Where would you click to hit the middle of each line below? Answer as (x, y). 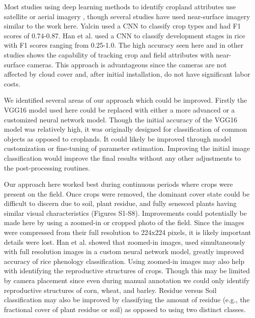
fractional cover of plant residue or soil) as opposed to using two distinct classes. (125, 309)
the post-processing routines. (47, 167)
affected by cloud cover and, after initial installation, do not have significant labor (127, 74)
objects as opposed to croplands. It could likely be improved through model (118, 138)
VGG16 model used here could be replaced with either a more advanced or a (119, 109)
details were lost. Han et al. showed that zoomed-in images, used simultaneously (125, 242)
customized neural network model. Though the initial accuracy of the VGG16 (121, 119)
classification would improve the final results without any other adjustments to (123, 158)
